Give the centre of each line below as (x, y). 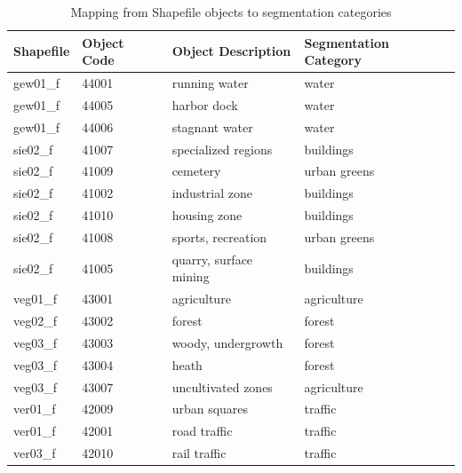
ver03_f (35, 453)
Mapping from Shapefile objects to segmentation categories (231, 12)
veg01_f (35, 299)
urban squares (210, 409)
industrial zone (212, 193)
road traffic (202, 431)
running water (210, 83)
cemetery (196, 171)
